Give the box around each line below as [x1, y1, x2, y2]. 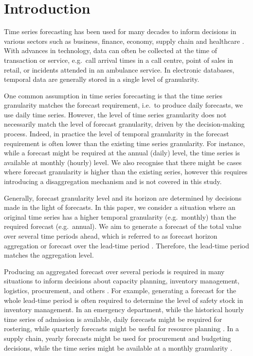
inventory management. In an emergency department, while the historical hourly [4, 304, 244, 315]
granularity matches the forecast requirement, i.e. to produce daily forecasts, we [4, 100, 243, 110]
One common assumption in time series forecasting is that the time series [4, 90, 223, 100]
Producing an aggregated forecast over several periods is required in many [4, 266, 225, 276]
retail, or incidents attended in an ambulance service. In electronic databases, [4, 64, 235, 75]
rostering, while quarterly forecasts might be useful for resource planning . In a [4, 323, 239, 334]
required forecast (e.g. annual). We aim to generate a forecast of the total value [4, 221, 241, 231]
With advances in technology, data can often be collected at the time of [4, 45, 217, 56]
